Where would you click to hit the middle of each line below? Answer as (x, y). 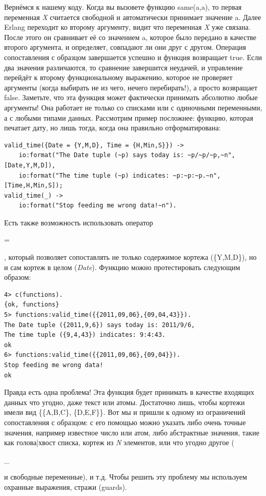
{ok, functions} (32, 305)
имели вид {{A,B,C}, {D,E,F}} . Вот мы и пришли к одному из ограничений (125, 412)
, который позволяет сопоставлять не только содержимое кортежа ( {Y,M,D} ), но (130, 257)
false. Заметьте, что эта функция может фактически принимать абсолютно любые (131, 97)
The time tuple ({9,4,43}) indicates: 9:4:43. (85, 335)
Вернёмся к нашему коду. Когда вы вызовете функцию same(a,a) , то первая (123, 7)
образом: (18, 277)
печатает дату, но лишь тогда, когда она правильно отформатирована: (112, 128)
